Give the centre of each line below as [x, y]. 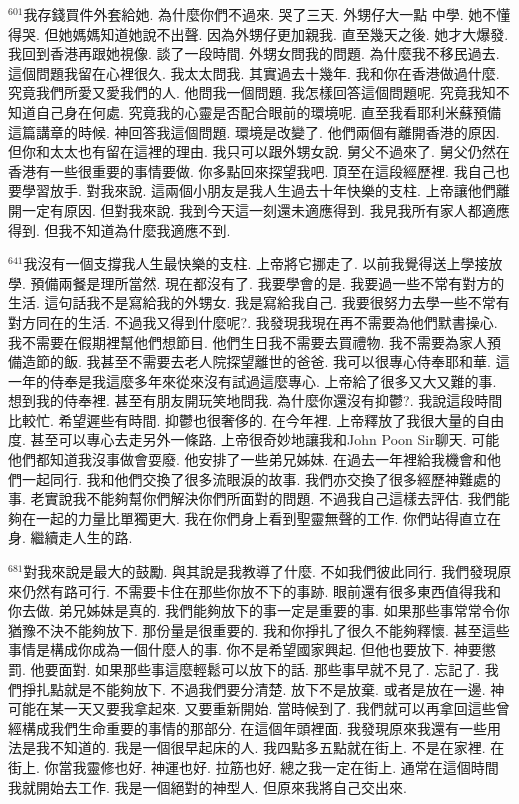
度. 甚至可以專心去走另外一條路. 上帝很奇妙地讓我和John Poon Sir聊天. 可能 [254, 439]
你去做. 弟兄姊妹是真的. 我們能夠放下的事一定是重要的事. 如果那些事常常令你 [259, 610]
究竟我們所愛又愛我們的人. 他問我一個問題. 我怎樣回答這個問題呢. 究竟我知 [252, 92]
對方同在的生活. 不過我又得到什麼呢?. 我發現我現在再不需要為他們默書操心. [253, 321]
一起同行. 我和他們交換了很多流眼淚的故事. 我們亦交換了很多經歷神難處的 [261, 478]
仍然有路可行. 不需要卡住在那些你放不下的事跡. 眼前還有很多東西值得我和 [261, 590]
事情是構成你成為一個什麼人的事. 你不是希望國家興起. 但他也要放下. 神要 [245, 649]
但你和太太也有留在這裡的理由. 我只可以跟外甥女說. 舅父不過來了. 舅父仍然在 [259, 151]
